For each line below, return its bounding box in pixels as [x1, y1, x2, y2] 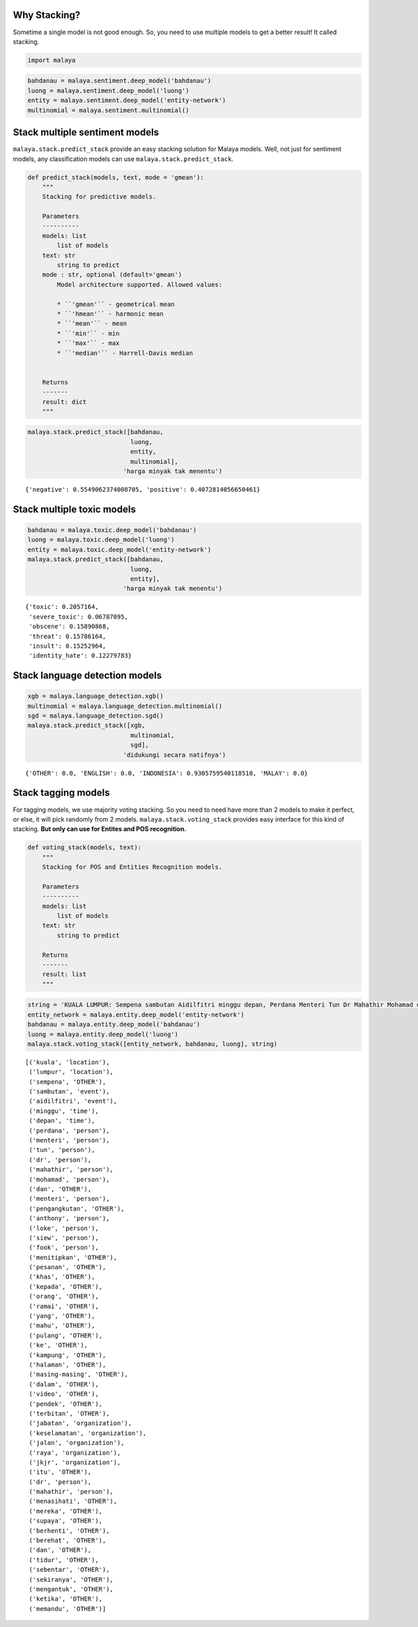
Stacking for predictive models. [42, 192, 157, 201]
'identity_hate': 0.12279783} [29, 652, 132, 660]
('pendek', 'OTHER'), [29, 1400, 103, 1408]
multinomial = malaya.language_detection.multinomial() [27, 702, 223, 710]
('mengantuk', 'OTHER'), [29, 1585, 114, 1593]
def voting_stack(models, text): [27, 844, 142, 852]
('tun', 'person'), [29, 1146, 95, 1154]
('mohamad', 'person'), [29, 1175, 110, 1183]
